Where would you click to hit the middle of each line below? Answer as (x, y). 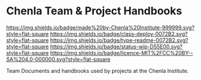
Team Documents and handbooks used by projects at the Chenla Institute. (98, 70)
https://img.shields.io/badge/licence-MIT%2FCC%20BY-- (121, 53)
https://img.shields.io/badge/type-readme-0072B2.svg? (119, 40)
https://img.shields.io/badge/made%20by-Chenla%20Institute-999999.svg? (100, 27)
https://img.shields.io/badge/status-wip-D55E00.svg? (116, 47)
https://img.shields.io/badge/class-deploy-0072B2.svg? (119, 33)
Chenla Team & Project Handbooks (94, 11)
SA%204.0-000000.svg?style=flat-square (58, 59)
